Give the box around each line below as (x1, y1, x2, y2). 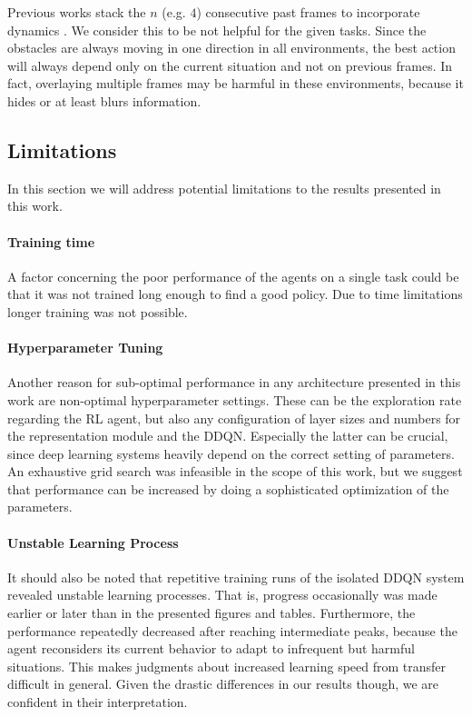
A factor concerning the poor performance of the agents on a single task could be (7, 266, 459, 285)
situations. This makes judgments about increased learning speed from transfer (7, 656, 447, 675)
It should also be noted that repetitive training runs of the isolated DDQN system (7, 567, 465, 586)
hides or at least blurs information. (7, 91, 202, 110)
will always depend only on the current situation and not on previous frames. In (7, 55, 453, 75)
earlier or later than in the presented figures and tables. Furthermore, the (7, 603, 416, 622)
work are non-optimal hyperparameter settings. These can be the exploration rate (7, 390, 462, 409)
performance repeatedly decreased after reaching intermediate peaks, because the (7, 621, 457, 640)
